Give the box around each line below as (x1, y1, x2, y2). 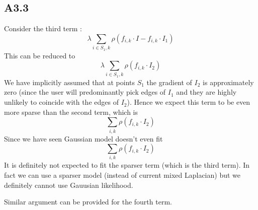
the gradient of (146, 77, 192, 87)
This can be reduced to (4, 50, 75, 60)
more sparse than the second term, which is (4, 106, 138, 117)
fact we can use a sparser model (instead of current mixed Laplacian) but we (4, 170, 241, 180)
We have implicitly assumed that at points (4, 77, 135, 87)
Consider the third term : (4, 23, 82, 34)
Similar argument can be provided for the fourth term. (4, 196, 172, 207)
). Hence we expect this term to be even (127, 97, 250, 107)
